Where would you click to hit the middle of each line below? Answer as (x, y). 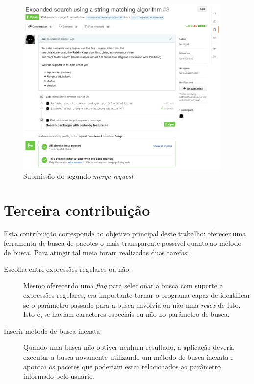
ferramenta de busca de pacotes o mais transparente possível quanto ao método (123, 243)
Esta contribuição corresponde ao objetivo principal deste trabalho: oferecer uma (125, 233)
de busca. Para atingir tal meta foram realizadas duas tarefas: (97, 252)
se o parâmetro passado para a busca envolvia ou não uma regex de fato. (132, 304)
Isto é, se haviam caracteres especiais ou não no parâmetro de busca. (127, 314)
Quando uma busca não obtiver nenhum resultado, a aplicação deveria (129, 347)
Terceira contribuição (77, 210)
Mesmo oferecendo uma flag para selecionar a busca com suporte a (123, 285)
